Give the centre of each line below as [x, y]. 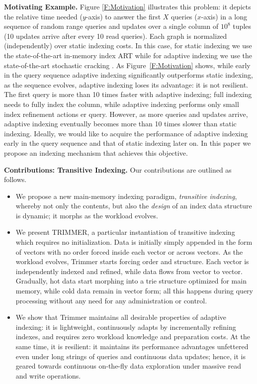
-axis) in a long [224, 16]
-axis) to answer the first [123, 16]
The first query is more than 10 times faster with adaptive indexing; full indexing [128, 94]
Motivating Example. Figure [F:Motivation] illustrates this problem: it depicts [128, 6]
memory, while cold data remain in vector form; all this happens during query [134, 291]
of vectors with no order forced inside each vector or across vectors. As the [129, 251]
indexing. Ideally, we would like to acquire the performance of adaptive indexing [126, 133]
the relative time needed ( [43, 16]
